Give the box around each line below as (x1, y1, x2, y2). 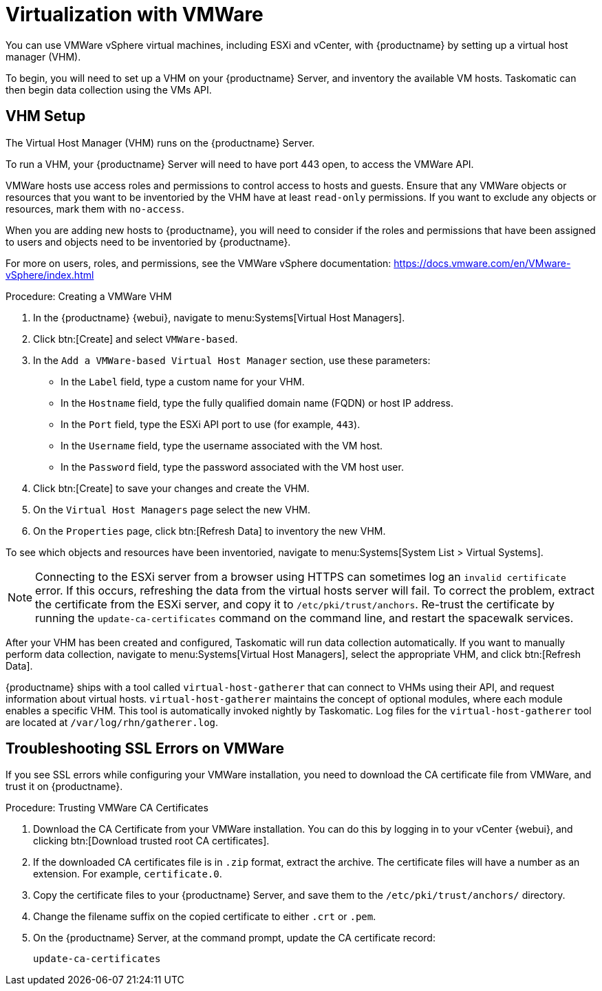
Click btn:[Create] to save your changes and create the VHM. (33, 482, 310, 494)
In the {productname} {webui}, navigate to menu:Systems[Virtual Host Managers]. (33, 311, 405, 323)
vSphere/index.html (6, 268, 94, 281)
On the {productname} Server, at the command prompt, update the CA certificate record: (33, 932, 436, 944)
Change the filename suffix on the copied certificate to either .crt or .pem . (33, 910, 376, 923)
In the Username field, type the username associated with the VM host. (61, 439, 383, 451)
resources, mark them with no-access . (6, 202, 184, 215)
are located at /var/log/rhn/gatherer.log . (6, 716, 219, 728)
